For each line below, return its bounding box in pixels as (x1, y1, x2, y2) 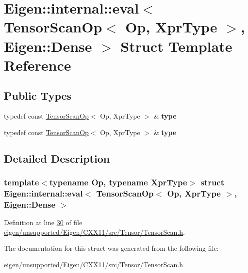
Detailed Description (4, 151, 110, 166)
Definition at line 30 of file (4, 217, 83, 227)
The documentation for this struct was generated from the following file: (4, 243, 219, 253)
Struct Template (120, 36, 232, 56)
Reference (4, 55, 71, 75)
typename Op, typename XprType (49, 176, 187, 188)
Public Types (4, 88, 72, 103)
